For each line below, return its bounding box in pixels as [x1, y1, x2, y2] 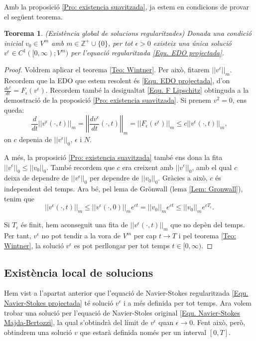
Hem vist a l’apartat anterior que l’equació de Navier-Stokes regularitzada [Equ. [4, 288, 249, 298]
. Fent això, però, [193, 317, 246, 328]
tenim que [4, 193, 35, 203]
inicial [4, 37, 23, 48]
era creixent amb [122, 162, 173, 172]
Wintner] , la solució [4, 240, 64, 250]
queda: [4, 104, 24, 115]
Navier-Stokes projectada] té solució [4, 298, 114, 308]
